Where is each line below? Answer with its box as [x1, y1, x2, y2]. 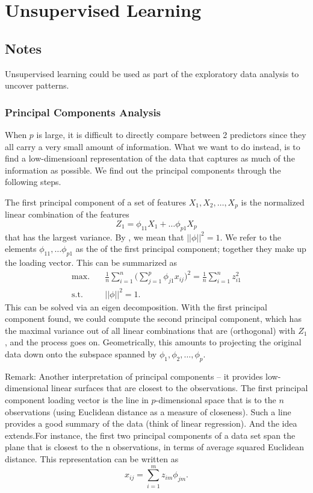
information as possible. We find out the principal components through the [5, 163, 281, 176]
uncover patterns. [5, 79, 69, 92]
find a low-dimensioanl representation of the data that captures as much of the [5, 152, 295, 165]
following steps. [5, 175, 61, 188]
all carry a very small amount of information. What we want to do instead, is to [5, 140, 300, 152]
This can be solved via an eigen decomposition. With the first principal [5, 300, 267, 313]
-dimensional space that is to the [155, 394, 276, 406]
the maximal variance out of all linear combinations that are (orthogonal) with [5, 324, 296, 336]
